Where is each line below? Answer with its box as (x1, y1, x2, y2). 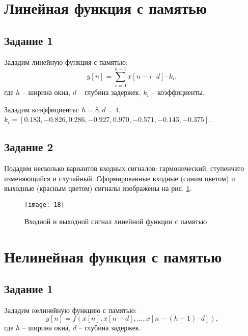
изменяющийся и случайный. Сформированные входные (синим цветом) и (4, 173, 235, 183)
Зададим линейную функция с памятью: (4, 56, 128, 67)
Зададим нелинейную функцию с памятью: (4, 304, 137, 315)
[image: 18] (24, 201, 65, 209)
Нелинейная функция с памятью (4, 246, 222, 267)
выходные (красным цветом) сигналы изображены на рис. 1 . (4, 183, 192, 194)
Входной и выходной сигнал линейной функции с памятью (24, 215, 207, 226)
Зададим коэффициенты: (4, 104, 79, 114)
